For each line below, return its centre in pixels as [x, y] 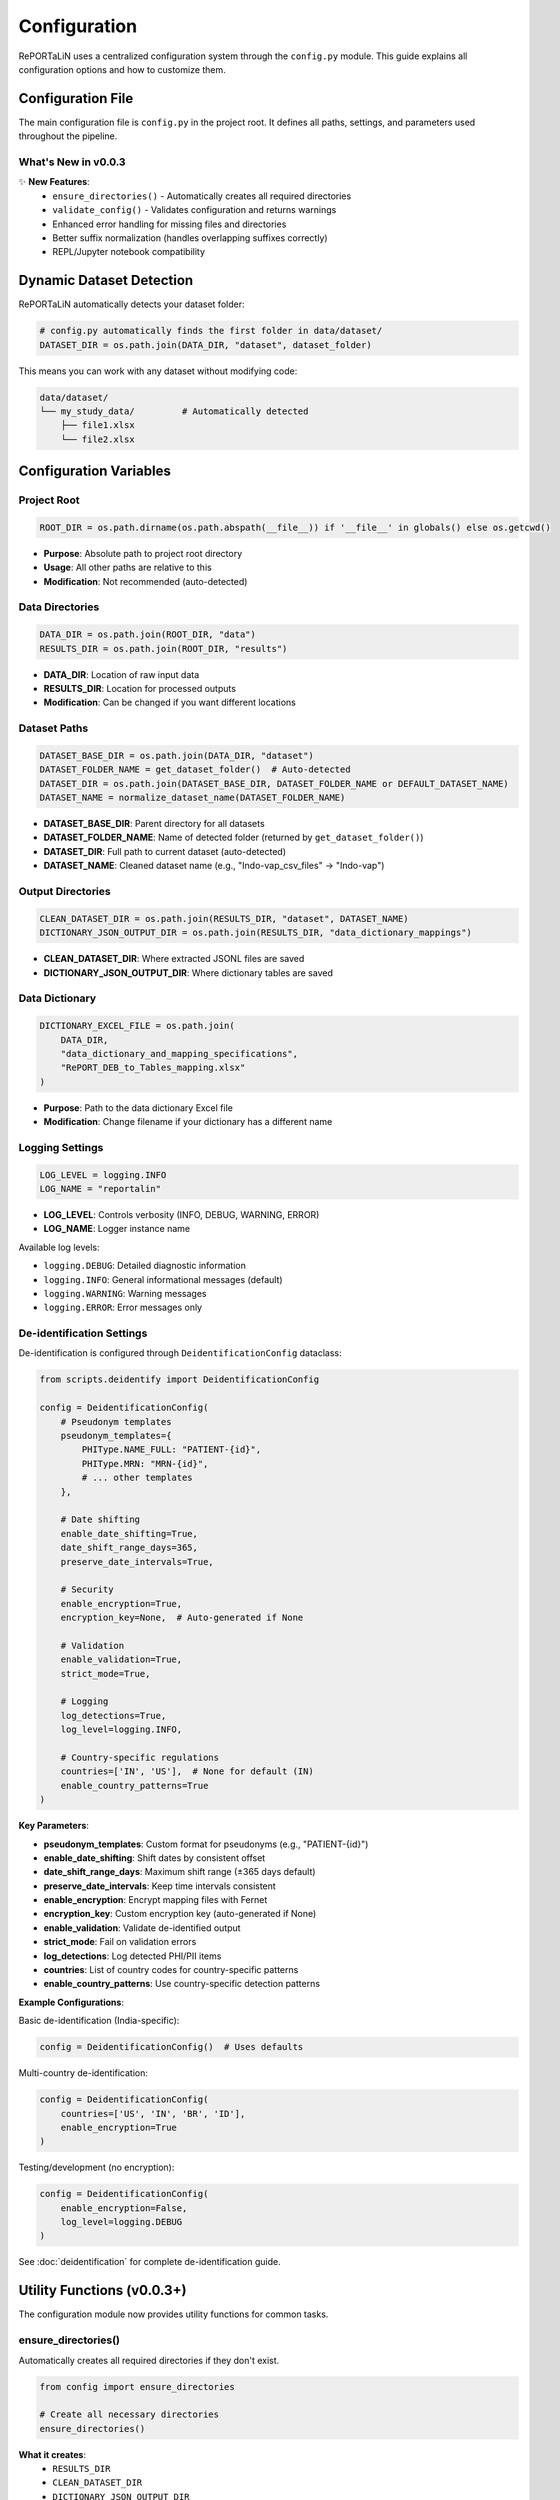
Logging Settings [61, 1147]
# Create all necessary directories [129, 2414]
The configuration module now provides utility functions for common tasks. [173, 2314]
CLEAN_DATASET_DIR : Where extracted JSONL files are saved [174, 959]
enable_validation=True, [121, 1659]
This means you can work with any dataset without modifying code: [158, 371]
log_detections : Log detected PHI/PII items [132, 1956]
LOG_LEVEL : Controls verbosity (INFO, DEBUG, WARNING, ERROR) [181, 1214]
